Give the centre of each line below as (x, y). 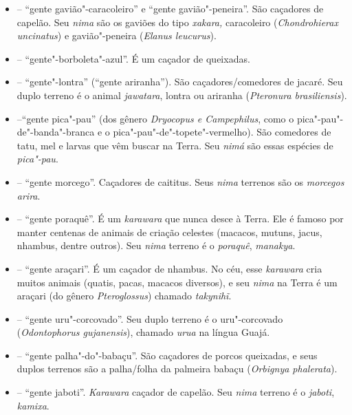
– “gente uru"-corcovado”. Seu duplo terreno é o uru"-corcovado (150, 318)
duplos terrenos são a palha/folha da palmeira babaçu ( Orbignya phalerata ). (177, 369)
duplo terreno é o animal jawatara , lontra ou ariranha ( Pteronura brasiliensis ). (182, 95)
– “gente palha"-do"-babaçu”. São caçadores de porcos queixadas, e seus (167, 355)
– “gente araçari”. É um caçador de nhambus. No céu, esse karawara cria (169, 268)
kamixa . (33, 405)
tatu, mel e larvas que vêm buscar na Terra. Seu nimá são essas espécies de (175, 145)
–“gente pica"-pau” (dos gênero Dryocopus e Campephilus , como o (155, 118)
